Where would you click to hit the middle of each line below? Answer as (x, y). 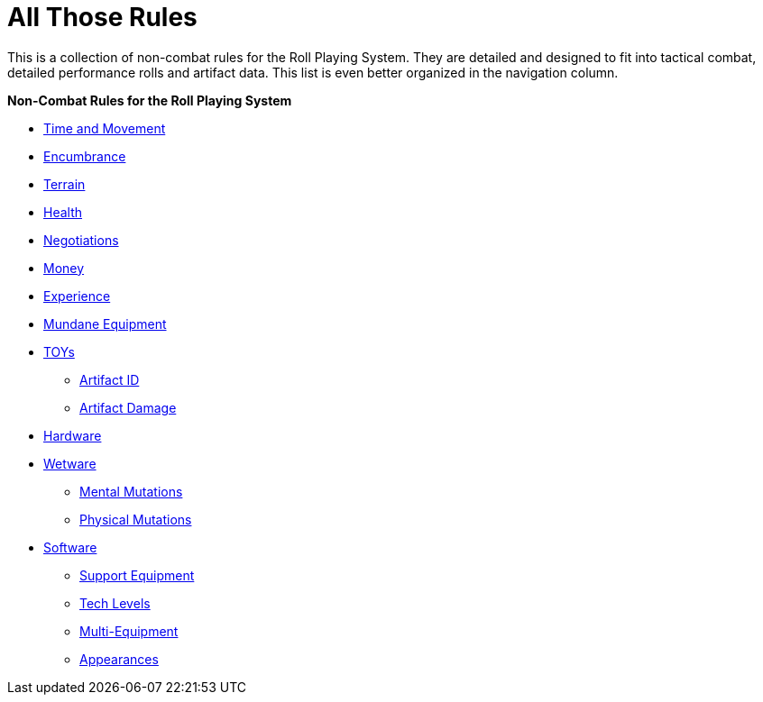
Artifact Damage (128, 407)
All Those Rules (102, 17)
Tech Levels (115, 603)
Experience (77, 296)
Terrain (64, 184)
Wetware (70, 463)
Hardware (73, 435)
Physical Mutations (136, 519)
